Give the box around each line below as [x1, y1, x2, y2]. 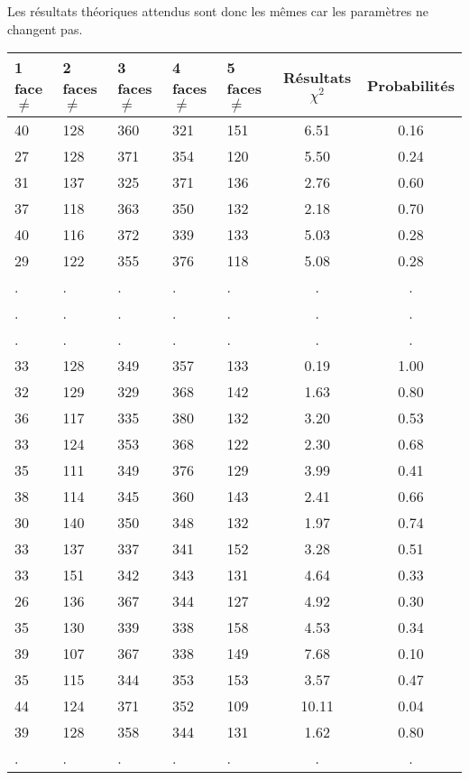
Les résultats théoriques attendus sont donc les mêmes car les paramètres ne [7, 2, 428, 20]
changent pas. [7, 19, 83, 38]
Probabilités [367, 74, 455, 96]
